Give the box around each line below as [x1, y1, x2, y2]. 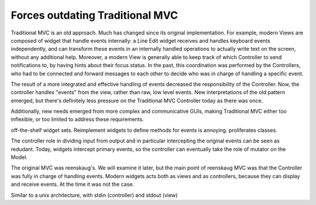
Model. [11, 154, 28, 161]
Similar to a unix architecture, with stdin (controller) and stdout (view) [11, 192, 178, 199]
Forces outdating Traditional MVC [11, 9, 178, 22]
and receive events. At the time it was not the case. [11, 181, 135, 188]
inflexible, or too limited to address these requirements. [11, 116, 144, 123]
